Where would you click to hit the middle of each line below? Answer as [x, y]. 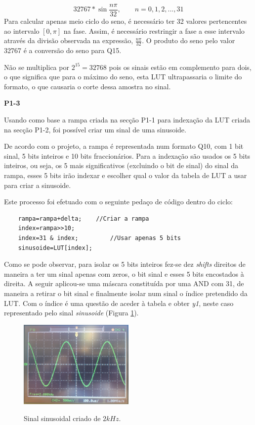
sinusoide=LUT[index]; [55, 248]
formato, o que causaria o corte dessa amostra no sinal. [87, 86]
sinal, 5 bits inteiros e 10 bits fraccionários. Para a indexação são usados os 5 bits [127, 155]
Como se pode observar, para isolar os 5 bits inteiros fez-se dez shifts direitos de [125, 264]
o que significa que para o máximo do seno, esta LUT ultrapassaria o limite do [123, 77]
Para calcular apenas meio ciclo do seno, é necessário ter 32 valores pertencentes [126, 21]
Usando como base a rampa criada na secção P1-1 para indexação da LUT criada [127, 120]
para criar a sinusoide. [38, 185]
